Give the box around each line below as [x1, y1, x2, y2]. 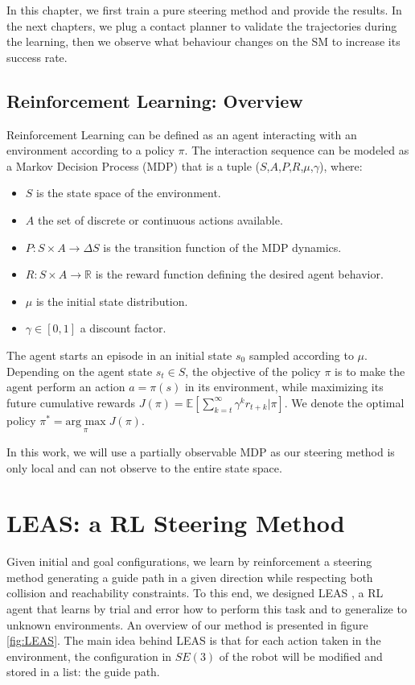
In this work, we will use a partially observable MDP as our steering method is [6, 443, 395, 460]
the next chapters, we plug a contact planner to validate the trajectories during [6, 17, 397, 34]
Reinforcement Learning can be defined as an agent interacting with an [6, 126, 357, 142]
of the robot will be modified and [219, 647, 383, 664]
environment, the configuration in [6, 647, 172, 664]
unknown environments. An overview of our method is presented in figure [6, 616, 368, 633]
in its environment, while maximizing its [184, 378, 384, 395]
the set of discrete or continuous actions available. [37, 211, 283, 228]
